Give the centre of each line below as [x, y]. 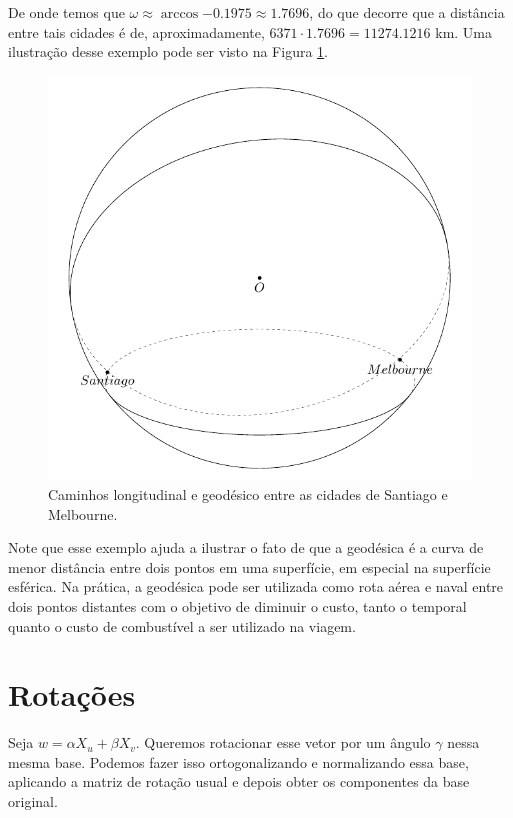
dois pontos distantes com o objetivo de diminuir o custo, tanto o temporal [237, 605]
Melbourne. [83, 513]
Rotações [72, 694]
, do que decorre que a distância [407, 12]
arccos [179, 14]
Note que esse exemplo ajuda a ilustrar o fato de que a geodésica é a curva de [246, 547]
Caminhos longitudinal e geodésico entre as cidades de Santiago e [248, 494]
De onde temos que [66, 12]
